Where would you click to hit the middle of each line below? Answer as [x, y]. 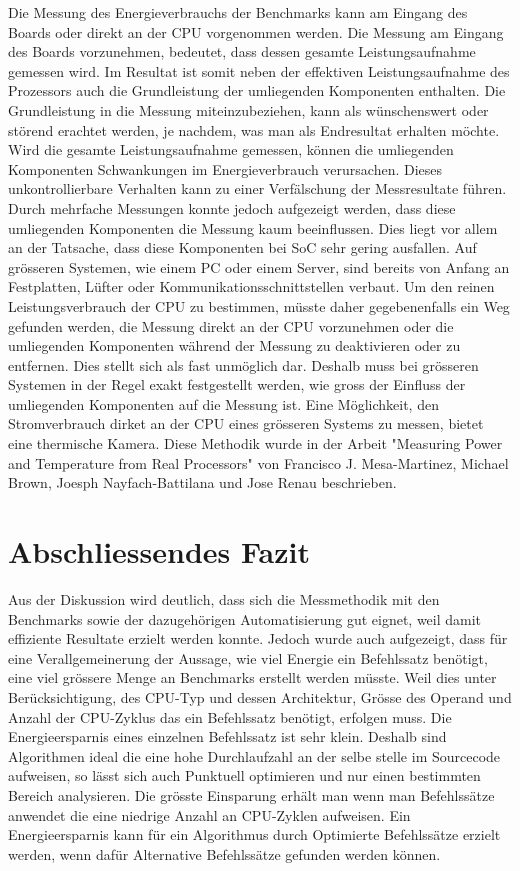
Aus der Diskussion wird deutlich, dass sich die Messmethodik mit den [224, 598]
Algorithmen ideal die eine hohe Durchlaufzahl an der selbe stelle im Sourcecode [254, 755]
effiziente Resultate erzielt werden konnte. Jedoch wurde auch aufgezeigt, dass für [258, 638]
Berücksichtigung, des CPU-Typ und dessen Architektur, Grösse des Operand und [260, 696]
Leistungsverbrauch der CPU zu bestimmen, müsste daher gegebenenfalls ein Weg [259, 305]
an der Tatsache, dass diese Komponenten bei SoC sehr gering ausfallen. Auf [242, 247]
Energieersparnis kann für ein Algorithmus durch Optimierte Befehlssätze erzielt [254, 834]
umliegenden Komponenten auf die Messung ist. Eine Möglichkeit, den [223, 403]
